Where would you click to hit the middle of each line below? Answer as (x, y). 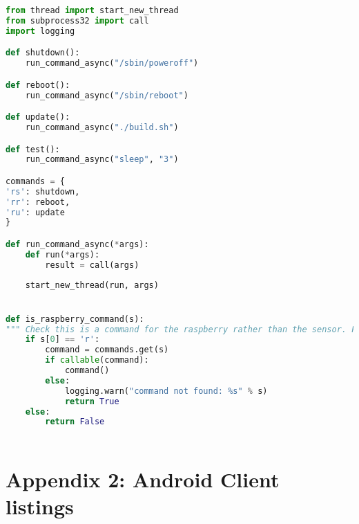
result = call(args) (92, 265)
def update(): (38, 117)
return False (75, 422)
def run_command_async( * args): (77, 244)
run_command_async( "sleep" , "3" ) (102, 160)
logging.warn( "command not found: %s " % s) (166, 391)
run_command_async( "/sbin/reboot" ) (107, 95)
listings (40, 506)
